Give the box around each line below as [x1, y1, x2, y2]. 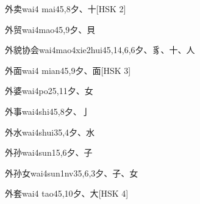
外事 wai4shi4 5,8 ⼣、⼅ [5, 104, 90, 117]
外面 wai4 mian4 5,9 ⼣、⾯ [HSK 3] [5, 64, 131, 76]
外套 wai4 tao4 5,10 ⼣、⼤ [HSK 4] [5, 187, 129, 200]
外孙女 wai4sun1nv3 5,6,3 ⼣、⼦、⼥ [5, 166, 138, 179]
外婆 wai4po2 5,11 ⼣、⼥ [5, 84, 93, 97]
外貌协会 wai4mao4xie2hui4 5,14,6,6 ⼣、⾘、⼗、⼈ [5, 43, 195, 56]
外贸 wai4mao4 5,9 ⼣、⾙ [5, 23, 96, 35]
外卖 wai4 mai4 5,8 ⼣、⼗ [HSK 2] [5, 2, 126, 15]
